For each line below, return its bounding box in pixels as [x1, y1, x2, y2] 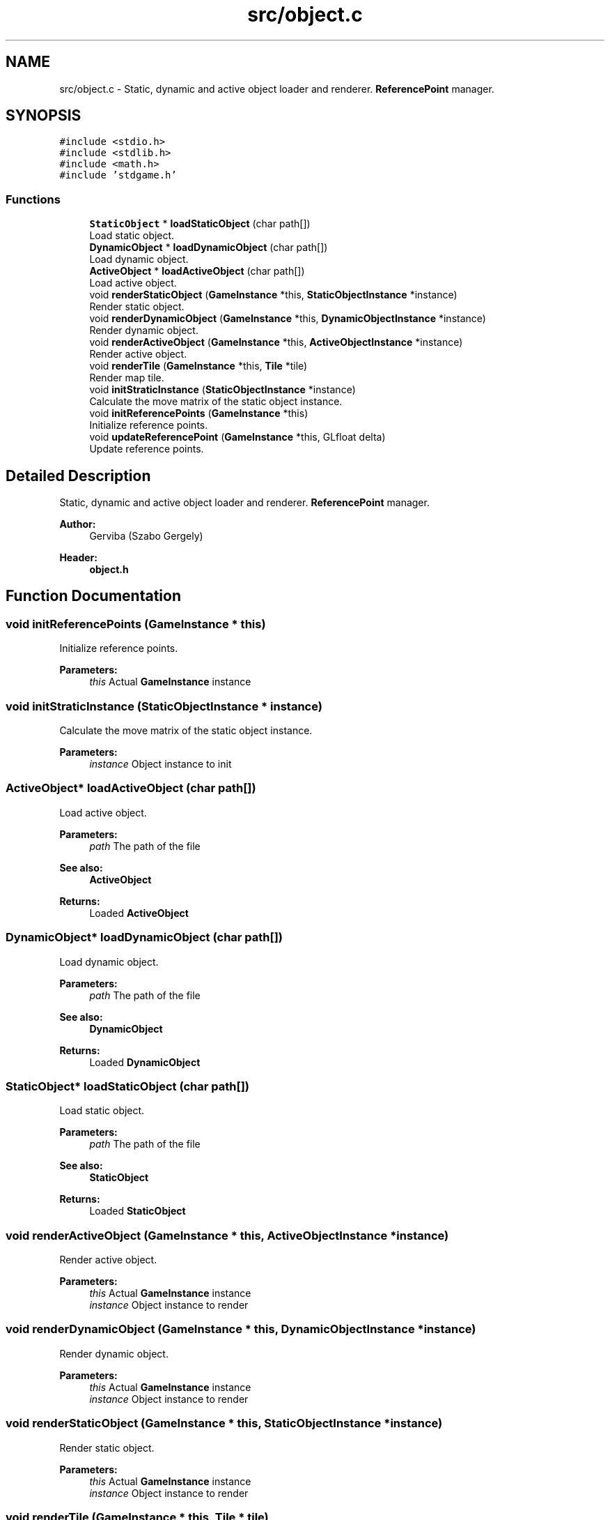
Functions [6, 192, 61, 206]
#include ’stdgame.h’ [59, 169, 177, 181]
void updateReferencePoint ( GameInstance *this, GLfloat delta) [89, 431, 386, 443]
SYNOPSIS [6, 107, 81, 125]
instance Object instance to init [89, 758, 232, 770]
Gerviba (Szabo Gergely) [89, 530, 203, 542]
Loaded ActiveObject [89, 906, 189, 919]
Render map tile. [89, 372, 164, 384]
